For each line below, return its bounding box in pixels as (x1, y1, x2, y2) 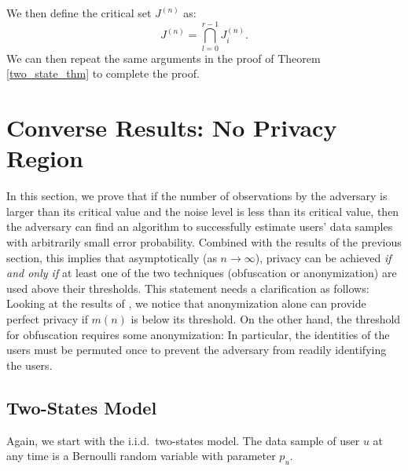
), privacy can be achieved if (255, 249, 391, 265)
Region (6, 142, 83, 174)
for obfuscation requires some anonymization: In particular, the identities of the (6, 326, 390, 342)
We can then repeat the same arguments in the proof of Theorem (6, 49, 321, 66)
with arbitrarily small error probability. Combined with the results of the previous (6, 234, 402, 250)
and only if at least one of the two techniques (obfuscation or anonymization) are (6, 265, 397, 281)
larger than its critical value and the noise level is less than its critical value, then (6, 203, 399, 219)
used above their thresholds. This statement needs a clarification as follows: (6, 279, 369, 296)
